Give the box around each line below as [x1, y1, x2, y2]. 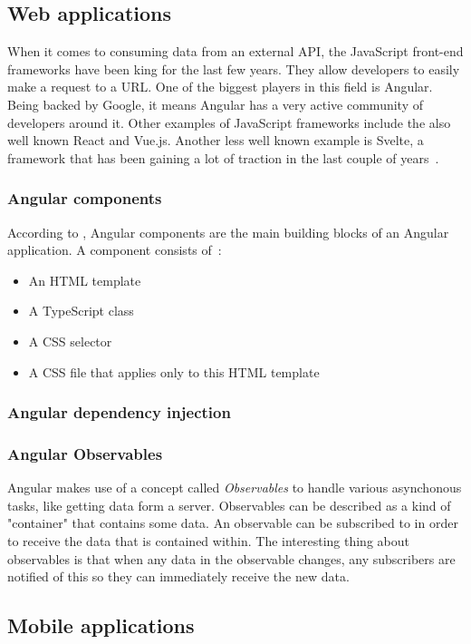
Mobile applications [7, 611, 195, 639]
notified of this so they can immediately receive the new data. [7, 567, 350, 586]
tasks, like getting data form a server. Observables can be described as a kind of [7, 495, 451, 514]
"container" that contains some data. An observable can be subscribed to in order [7, 513, 458, 532]
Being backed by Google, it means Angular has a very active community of [7, 94, 423, 113]
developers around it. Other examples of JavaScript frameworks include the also [7, 112, 451, 132]
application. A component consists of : [7, 240, 222, 259]
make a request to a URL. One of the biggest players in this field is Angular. [7, 77, 433, 96]
